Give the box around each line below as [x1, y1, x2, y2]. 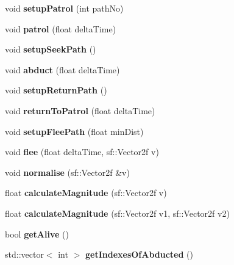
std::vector [5, 248, 44, 261]
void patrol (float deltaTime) [5, 22, 116, 35]
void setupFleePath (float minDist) [5, 125, 144, 137]
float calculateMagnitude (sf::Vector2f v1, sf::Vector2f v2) [5, 206, 230, 219]
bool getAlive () [5, 227, 69, 240]
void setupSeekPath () [5, 43, 96, 56]
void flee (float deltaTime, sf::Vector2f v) [5, 145, 159, 158]
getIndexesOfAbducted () [85, 248, 194, 261]
